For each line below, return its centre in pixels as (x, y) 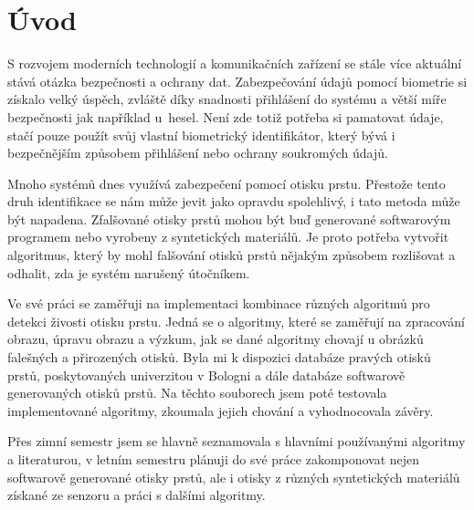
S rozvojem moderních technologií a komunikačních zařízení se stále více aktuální (235, 63)
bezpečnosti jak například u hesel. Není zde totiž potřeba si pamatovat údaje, (226, 116)
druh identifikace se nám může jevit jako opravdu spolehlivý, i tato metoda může (234, 201)
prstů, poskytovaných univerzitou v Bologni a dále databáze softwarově (206, 375)
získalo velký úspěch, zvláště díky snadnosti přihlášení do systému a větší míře (227, 99)
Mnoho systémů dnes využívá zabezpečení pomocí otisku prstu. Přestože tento (226, 183)
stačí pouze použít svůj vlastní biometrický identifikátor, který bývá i (201, 135)
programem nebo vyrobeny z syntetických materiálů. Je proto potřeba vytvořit (228, 237)
